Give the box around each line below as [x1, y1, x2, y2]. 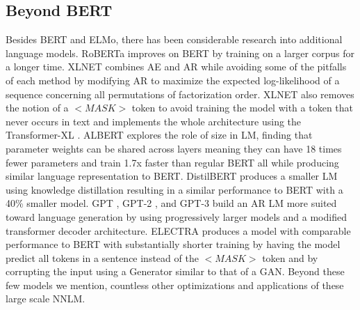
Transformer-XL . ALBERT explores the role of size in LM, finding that [6, 127, 313, 142]
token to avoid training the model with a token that [131, 100, 354, 115]
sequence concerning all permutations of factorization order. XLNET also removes [6, 86, 354, 101]
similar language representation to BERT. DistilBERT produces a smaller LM [6, 169, 338, 183]
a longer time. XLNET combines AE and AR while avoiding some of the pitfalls [6, 59, 347, 74]
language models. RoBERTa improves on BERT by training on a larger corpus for [6, 45, 354, 60]
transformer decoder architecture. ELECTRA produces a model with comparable [6, 223, 351, 238]
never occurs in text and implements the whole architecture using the [6, 114, 302, 128]
